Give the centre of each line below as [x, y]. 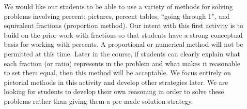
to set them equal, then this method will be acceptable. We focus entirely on [117, 73]
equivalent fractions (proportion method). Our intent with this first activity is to [124, 25]
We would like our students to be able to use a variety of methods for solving [118, 6]
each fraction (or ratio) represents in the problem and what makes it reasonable [122, 63]
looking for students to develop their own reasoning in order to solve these [114, 91]
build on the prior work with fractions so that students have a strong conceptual [123, 34]
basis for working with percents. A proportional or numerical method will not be [123, 44]
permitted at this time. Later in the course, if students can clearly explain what [122, 53]
